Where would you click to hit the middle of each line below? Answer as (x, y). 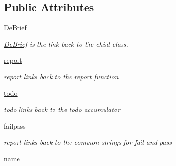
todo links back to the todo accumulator (62, 109)
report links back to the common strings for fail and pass (88, 142)
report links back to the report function (61, 76)
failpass (15, 125)
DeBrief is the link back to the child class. (66, 44)
